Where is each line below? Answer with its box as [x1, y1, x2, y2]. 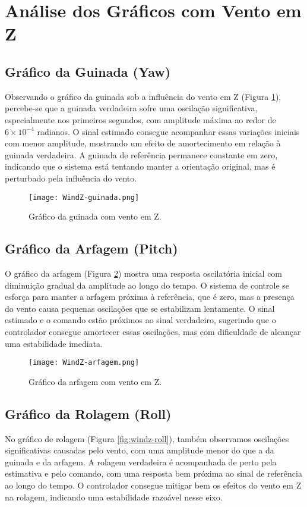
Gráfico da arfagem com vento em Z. [29, 375, 162, 387]
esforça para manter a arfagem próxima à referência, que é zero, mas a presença [5, 290, 295, 303]
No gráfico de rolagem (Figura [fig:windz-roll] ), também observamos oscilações [5, 432, 289, 445]
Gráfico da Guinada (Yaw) [5, 62, 171, 80]
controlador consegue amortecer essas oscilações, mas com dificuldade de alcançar [5, 325, 301, 337]
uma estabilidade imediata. [5, 337, 103, 349]
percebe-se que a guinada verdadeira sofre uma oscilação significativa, [5, 102, 258, 114]
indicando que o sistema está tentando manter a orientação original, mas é [5, 160, 276, 173]
